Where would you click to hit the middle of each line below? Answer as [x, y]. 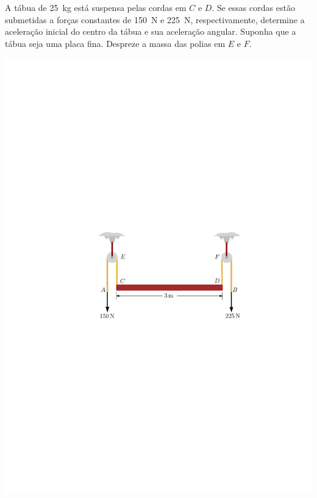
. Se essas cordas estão [253, 7]
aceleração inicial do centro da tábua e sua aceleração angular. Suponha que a [151, 31]
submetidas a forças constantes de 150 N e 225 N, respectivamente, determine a [155, 19]
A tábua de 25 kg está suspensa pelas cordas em [96, 7]
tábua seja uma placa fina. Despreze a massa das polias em [115, 43]
